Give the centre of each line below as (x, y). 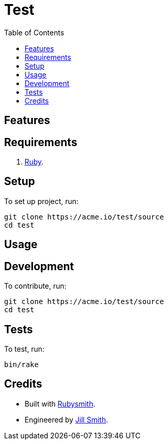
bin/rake (22, 364)
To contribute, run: (35, 286)
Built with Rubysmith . (60, 403)
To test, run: (24, 349)
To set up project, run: (41, 201)
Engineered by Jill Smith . (66, 419)
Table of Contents (34, 32)
